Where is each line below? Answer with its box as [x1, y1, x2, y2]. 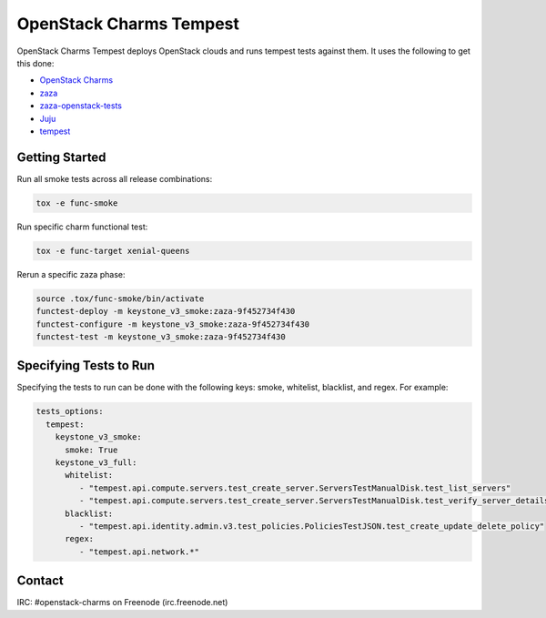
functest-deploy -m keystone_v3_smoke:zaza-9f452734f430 [35, 306, 296, 317]
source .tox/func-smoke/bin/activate [35, 293, 205, 304]
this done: [16, 57, 55, 68]
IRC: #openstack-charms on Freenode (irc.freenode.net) [16, 597, 228, 608]
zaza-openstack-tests [39, 100, 123, 111]
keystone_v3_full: [55, 457, 137, 468]
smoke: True [65, 444, 118, 455]
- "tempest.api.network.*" [78, 546, 200, 557]
